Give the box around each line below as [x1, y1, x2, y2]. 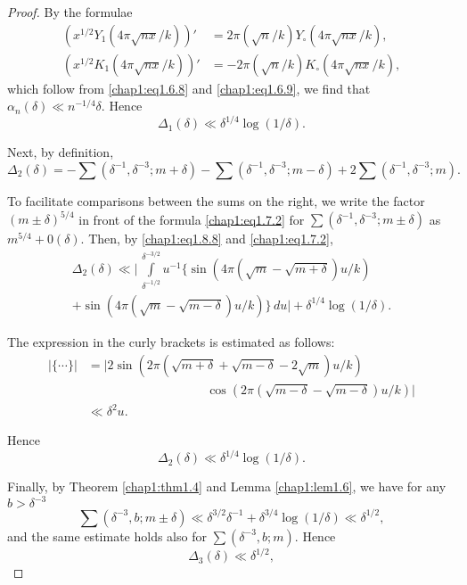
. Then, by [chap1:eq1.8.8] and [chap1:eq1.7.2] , [80, 229, 333, 248]
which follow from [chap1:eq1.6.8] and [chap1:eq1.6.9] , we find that [7, 78, 371, 97]
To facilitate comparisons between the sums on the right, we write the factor [7, 191, 425, 210]
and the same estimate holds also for [7, 526, 207, 545]
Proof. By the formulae [7, 3, 133, 21]
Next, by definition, [7, 143, 114, 161]
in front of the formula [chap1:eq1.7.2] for [78, 210, 305, 228]
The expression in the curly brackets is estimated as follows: [7, 332, 335, 350]
